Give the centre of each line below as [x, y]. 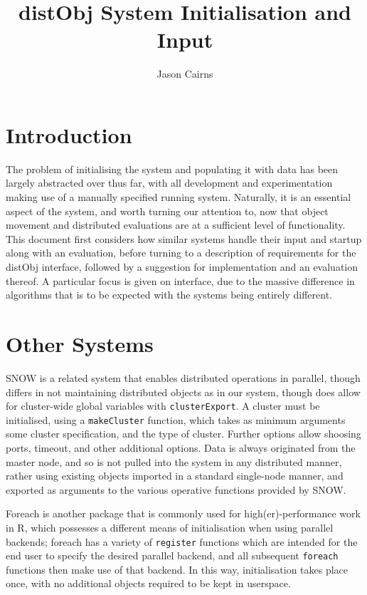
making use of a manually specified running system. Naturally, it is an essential [179, 197]
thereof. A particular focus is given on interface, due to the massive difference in [180, 280]
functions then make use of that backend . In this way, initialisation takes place [177, 569]
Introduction [69, 134]
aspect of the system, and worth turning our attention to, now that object [167, 211]
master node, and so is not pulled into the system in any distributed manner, [174, 461]
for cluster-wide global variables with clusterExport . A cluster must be [163, 406]
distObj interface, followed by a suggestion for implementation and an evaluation [182, 267]
